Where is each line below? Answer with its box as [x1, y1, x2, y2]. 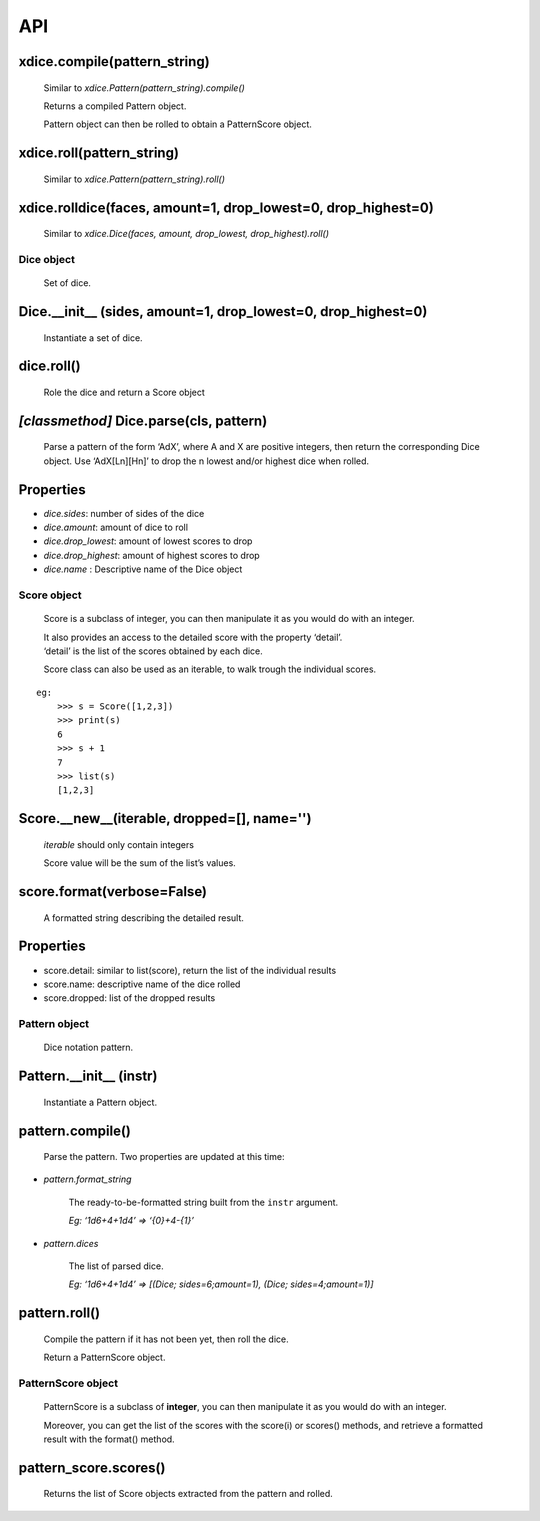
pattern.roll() [18, 1305, 101, 1322]
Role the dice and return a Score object [43, 386, 205, 398]
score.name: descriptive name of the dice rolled [43, 978, 241, 990]
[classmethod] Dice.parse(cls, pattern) [18, 412, 268, 429]
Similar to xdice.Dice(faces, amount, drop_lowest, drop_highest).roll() [43, 228, 330, 240]
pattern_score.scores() [18, 1459, 166, 1476]
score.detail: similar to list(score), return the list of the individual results [43, 964, 337, 976]
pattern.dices [43, 1237, 99, 1249]
